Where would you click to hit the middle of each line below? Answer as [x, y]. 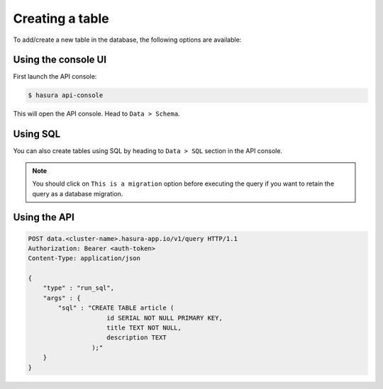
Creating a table [61, 18]
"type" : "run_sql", [79, 288]
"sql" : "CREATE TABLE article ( [116, 308]
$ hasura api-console [66, 95]
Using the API [44, 217]
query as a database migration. [78, 193]
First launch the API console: [55, 77]
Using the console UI [60, 60]
